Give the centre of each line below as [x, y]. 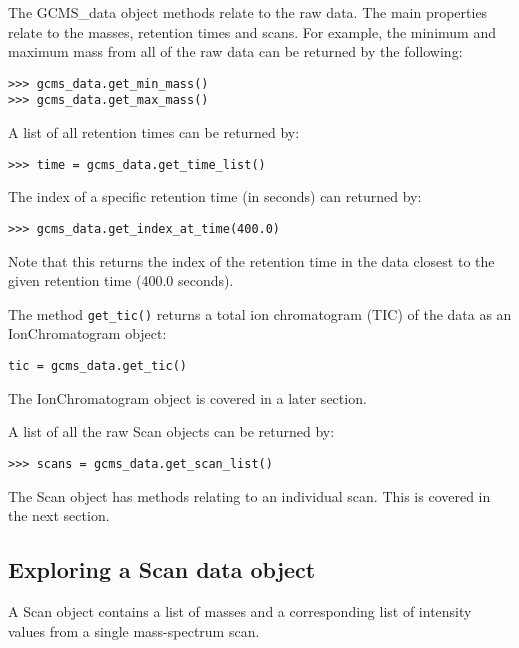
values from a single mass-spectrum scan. [134, 630]
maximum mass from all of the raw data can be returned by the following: [235, 51]
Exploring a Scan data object [162, 569]
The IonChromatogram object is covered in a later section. [187, 397]
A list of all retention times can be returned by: [154, 132]
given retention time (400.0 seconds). [121, 280]
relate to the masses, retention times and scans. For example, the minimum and [252, 31]
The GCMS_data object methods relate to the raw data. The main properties [248, 12]
